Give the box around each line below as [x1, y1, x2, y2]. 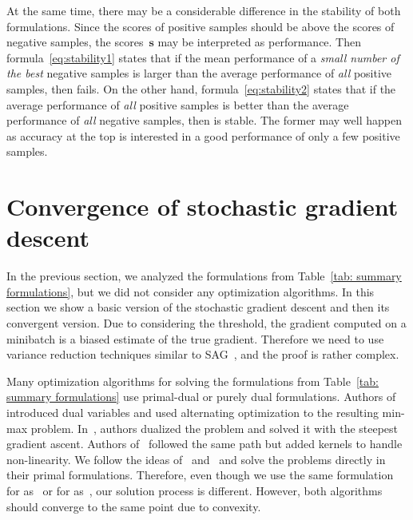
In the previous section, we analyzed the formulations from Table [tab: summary [6, 268, 402, 284]
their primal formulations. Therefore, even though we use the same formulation [6, 466, 394, 483]
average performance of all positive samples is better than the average [6, 96, 349, 113]
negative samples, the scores [6, 34, 144, 50]
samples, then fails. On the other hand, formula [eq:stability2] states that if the [6, 80, 396, 97]
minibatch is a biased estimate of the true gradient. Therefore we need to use [6, 330, 384, 347]
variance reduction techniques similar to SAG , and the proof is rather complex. [6, 346, 399, 363]
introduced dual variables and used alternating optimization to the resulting [6, 404, 379, 420]
